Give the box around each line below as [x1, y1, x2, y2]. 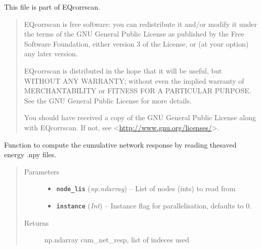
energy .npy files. [4, 149, 57, 160]
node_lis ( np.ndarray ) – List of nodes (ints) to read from [56, 183, 236, 194]
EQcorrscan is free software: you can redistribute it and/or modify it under [24, 18, 257, 29]
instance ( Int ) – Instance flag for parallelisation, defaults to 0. [56, 200, 252, 210]
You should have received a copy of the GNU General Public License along [24, 112, 256, 123]
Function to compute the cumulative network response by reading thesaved [4, 139, 237, 150]
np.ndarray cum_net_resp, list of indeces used [44, 234, 190, 245]
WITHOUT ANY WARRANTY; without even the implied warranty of [24, 75, 244, 86]
